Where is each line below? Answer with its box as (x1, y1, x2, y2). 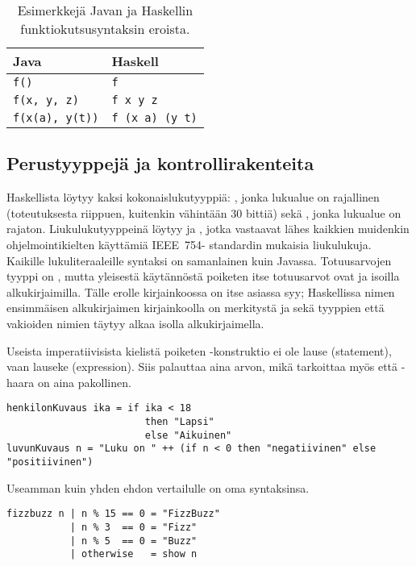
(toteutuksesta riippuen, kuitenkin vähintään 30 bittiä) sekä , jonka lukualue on (6, 204, 401, 221)
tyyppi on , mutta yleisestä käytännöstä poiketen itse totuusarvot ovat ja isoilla (6, 268, 400, 285)
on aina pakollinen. (37, 373, 131, 390)
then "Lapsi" (144, 415, 214, 427)
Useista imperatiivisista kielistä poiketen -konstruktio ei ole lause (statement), (6, 342, 392, 359)
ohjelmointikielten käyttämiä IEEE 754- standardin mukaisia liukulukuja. (6, 235, 372, 252)
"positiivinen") (6, 456, 94, 468)
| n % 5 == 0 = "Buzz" (69, 535, 198, 547)
